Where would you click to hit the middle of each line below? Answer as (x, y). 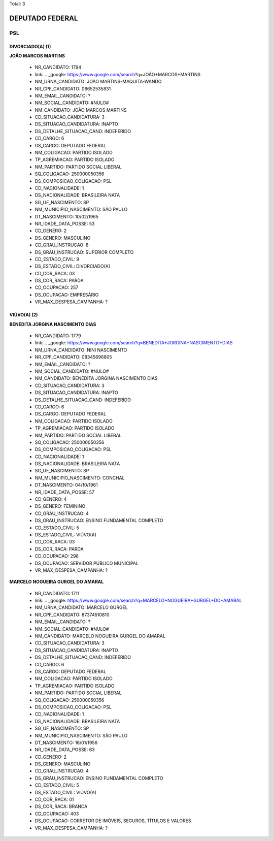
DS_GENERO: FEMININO (60, 506)
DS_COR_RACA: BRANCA (61, 806)
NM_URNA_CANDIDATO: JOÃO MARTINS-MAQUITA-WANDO (98, 82)
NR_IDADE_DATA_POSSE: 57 (65, 492)
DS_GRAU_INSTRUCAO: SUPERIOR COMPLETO (84, 252)
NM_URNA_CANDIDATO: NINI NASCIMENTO (81, 350)
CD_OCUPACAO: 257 (57, 287)
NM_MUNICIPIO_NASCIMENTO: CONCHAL (80, 478)
